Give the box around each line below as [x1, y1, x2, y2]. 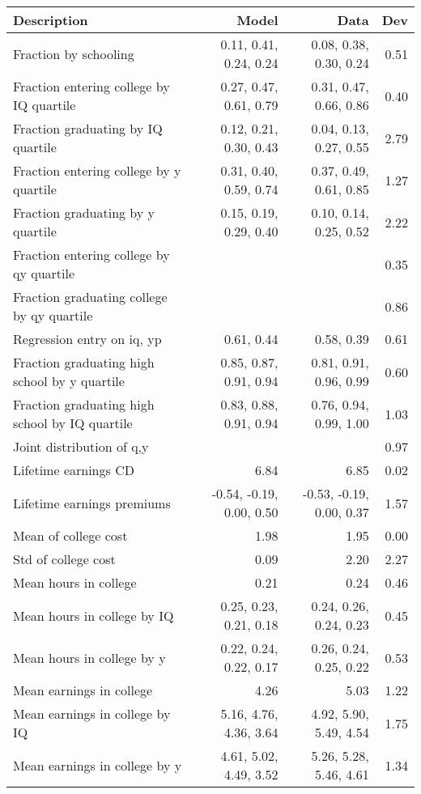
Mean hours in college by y [13, 648, 166, 667]
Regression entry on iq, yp [13, 329, 162, 348]
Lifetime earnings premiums [13, 493, 171, 512]
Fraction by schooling [13, 44, 134, 63]
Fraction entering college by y [13, 161, 181, 180]
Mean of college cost [13, 526, 128, 545]
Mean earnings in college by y [13, 755, 182, 775]
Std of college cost [13, 550, 116, 568]
